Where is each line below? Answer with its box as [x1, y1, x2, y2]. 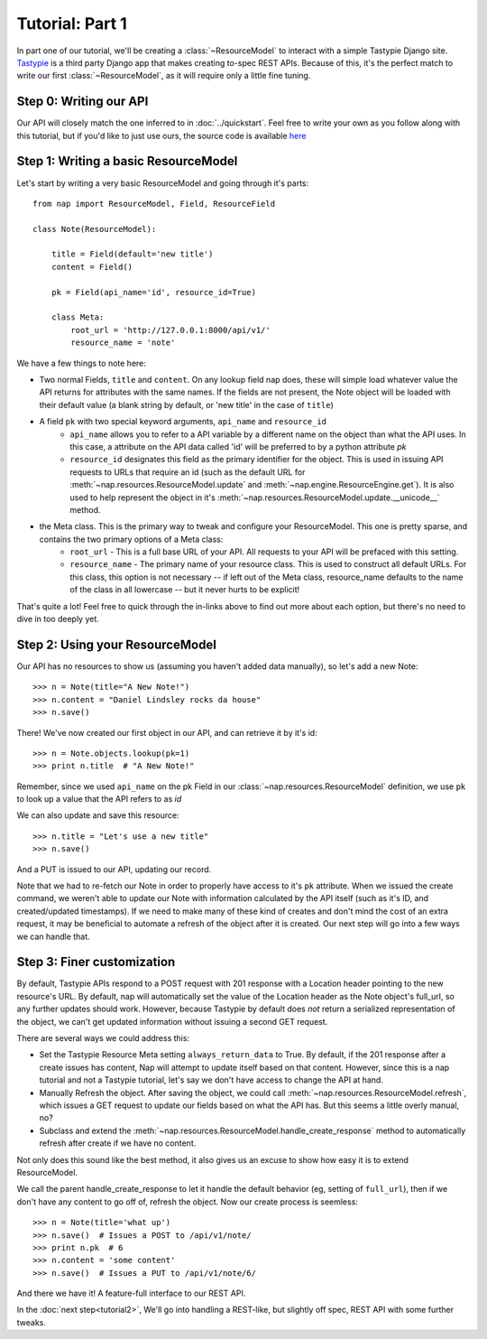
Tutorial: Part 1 [16, 14, 128, 33]
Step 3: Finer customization [16, 954, 176, 970]
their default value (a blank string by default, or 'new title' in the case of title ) [39, 399, 334, 410]
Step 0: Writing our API [16, 94, 149, 109]
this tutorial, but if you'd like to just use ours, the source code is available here [16, 130, 307, 141]
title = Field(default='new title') [51, 249, 214, 259]
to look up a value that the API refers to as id [16, 794, 182, 804]
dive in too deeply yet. [16, 614, 99, 625]
